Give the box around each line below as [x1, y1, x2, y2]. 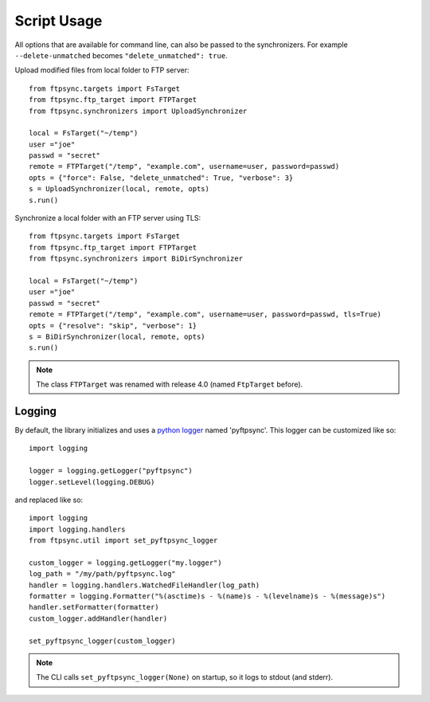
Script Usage [14, 12, 103, 29]
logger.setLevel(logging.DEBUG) [29, 477, 155, 486]
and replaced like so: [14, 495, 84, 504]
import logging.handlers [29, 524, 126, 534]
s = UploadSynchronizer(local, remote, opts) [29, 184, 210, 194]
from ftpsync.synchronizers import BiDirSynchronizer [29, 254, 243, 263]
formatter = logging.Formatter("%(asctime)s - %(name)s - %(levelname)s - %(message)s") [29, 592, 386, 601]
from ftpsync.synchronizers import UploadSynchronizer [29, 106, 248, 116]
